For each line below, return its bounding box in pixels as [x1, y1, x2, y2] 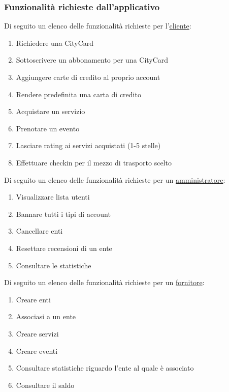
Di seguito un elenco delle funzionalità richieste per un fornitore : [4, 277, 205, 288]
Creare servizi [16, 328, 59, 339]
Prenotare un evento [16, 123, 80, 133]
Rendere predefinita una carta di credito [16, 89, 141, 99]
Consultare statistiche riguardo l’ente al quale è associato [16, 362, 194, 373]
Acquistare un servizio [16, 106, 85, 117]
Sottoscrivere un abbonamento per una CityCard [16, 54, 169, 65]
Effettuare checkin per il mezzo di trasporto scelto [16, 157, 172, 167]
